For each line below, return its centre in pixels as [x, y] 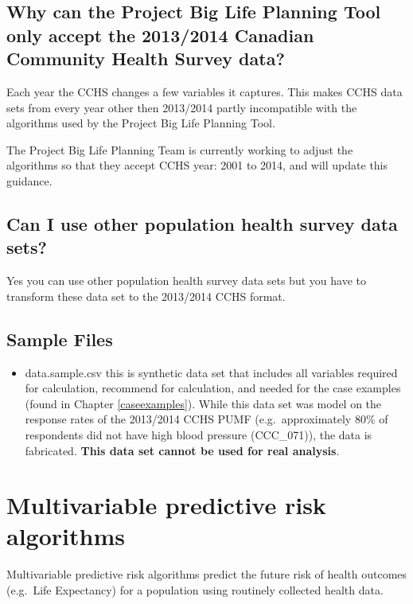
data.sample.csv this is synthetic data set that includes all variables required [211, 372]
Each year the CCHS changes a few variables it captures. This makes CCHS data [205, 91]
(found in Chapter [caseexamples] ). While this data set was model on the [203, 403]
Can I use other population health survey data [202, 223]
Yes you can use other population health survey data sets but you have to [186, 281]
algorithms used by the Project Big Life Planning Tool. [141, 123]
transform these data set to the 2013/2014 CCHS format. [146, 296]
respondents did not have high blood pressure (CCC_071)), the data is [199, 434]
